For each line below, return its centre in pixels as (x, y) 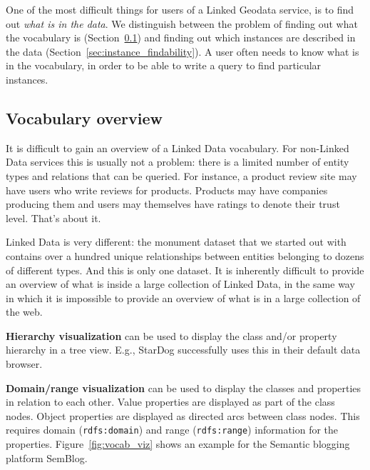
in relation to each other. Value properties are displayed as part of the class (170, 402)
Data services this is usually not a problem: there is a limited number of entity (178, 162)
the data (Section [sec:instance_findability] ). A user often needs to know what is (183, 51)
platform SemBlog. (47, 457)
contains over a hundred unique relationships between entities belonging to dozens (185, 255)
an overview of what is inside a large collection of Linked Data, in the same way (180, 284)
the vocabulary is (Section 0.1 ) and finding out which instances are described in (181, 37)
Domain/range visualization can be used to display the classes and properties (184, 387)
